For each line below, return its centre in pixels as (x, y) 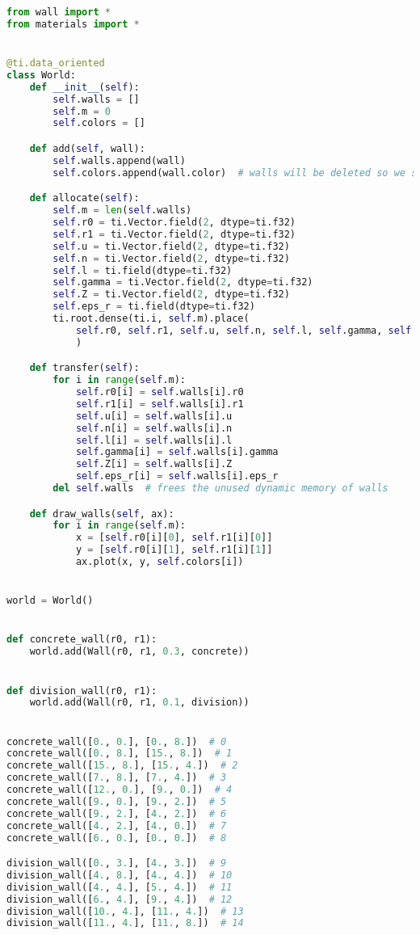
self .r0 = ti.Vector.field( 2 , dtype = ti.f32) (174, 222)
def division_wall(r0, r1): (82, 691)
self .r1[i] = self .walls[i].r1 (160, 404)
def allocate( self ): (84, 198)
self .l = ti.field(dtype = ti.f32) (143, 270)
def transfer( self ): (84, 368)
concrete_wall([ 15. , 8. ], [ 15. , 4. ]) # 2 (122, 766)
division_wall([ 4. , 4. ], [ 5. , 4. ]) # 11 (120, 887)
